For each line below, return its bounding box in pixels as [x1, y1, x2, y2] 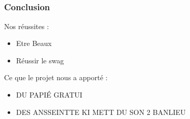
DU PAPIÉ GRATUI [16, 89, 83, 100]
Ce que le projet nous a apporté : [4, 72, 108, 83]
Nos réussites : [4, 20, 49, 31]
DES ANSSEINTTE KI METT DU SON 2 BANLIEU [16, 106, 186, 117]
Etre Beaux [16, 38, 52, 49]
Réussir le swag [16, 55, 64, 65]
